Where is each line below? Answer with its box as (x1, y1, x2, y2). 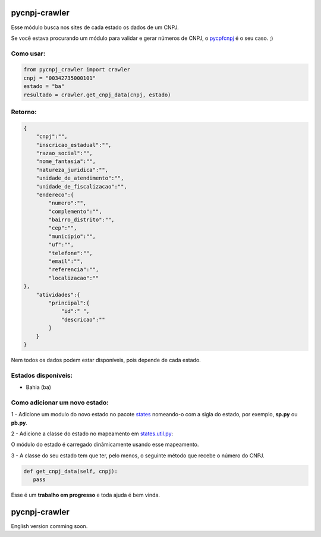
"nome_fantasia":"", (36, 158, 96, 165)
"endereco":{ (36, 191, 74, 198)
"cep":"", (48, 225, 77, 231)
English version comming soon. (11, 523, 88, 530)
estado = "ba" (23, 83, 65, 90)
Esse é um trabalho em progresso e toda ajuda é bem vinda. (11, 491, 160, 499)
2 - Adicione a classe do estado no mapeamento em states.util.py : (11, 430, 174, 437)
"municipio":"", (48, 233, 96, 240)
